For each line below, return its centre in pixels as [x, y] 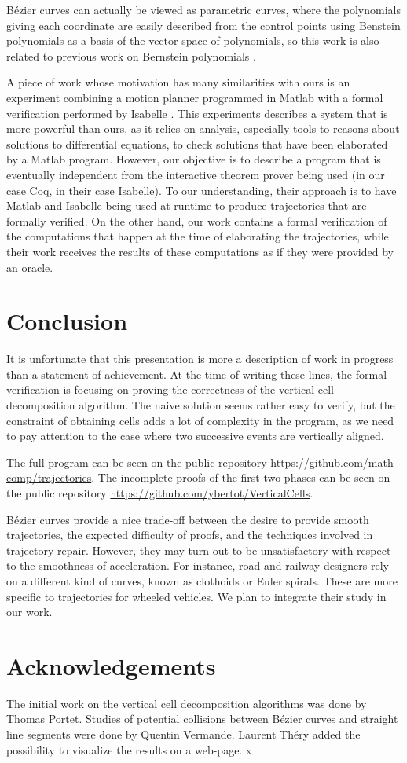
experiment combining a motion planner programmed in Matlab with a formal [195, 97]
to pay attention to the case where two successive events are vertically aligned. [195, 436]
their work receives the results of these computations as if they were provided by [200, 251]
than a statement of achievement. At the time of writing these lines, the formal [197, 374]
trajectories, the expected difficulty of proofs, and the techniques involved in [190, 535]
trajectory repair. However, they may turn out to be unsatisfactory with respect [199, 550]
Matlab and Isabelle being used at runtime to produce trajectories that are [187, 205]
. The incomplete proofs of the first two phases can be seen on [241, 477]
